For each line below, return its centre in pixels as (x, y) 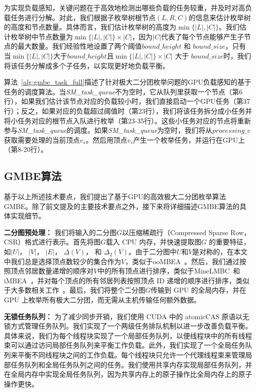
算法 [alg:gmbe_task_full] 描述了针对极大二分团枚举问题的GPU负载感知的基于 (128, 82)
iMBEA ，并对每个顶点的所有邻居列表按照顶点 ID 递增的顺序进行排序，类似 (127, 280)
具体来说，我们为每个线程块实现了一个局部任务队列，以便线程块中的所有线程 (128, 335)
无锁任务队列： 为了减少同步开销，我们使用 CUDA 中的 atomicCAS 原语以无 (127, 316)
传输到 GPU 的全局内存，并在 (199, 290)
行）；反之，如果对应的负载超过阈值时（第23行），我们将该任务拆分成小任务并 (128, 110)
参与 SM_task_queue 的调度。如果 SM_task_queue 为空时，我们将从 (108, 130)
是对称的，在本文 (220, 252)
